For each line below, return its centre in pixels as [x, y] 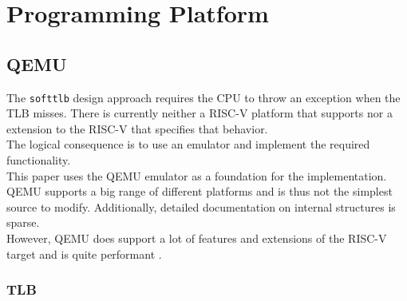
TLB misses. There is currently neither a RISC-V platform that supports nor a [200, 113]
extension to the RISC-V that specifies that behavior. [137, 128]
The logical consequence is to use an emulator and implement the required [188, 144]
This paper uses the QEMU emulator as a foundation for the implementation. [197, 175]
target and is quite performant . [84, 253]
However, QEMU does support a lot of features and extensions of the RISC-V [197, 238]
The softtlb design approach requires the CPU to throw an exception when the [203, 97]
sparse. [23, 222]
